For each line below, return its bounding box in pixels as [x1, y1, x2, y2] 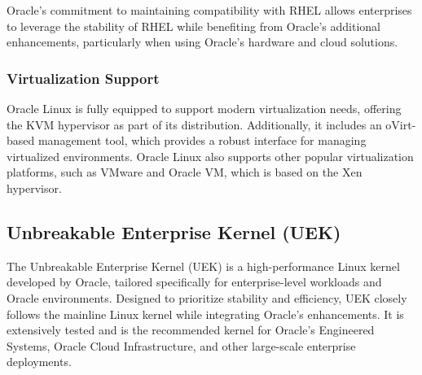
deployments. [7, 353, 72, 370]
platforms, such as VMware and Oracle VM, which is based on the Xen [7, 164, 363, 181]
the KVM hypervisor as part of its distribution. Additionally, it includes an [7, 116, 382, 133]
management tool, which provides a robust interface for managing [37, 132, 367, 149]
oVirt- [385, 116, 416, 133]
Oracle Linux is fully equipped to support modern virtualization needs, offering [7, 100, 402, 116]
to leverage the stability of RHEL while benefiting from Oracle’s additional [7, 17, 380, 34]
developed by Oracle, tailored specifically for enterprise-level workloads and [7, 273, 382, 290]
